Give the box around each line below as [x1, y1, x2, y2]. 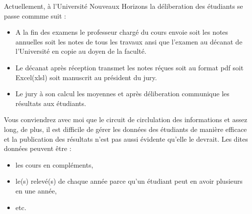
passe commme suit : [4, 10, 66, 21]
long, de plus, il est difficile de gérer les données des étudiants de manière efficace [4, 124, 247, 134]
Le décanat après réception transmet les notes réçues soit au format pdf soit [15, 62, 244, 72]
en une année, [15, 185, 57, 195]
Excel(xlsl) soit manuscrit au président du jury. [15, 72, 157, 82]
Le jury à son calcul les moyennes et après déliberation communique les [15, 88, 229, 99]
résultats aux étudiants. [15, 98, 86, 108]
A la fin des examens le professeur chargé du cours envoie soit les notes [15, 27, 229, 37]
